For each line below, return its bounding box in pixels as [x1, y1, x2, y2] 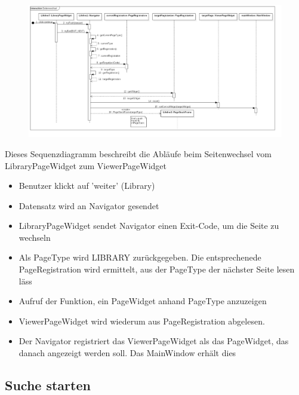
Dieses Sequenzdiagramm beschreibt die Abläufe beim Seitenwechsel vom [5, 147, 272, 160]
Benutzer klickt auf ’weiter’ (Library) [19, 179, 155, 192]
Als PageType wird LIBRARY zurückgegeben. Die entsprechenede [19, 251, 261, 264]
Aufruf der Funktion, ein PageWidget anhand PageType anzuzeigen [19, 295, 267, 307]
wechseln [19, 231, 51, 243]
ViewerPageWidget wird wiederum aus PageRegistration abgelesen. [19, 314, 265, 327]
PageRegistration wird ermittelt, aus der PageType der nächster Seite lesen [19, 263, 295, 275]
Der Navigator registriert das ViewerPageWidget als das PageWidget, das [19, 335, 289, 347]
